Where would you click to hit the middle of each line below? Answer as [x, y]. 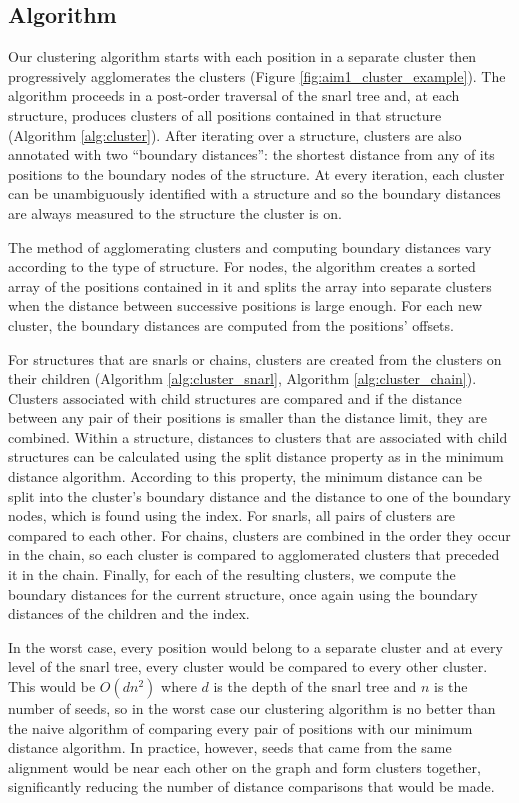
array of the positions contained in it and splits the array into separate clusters [250, 285]
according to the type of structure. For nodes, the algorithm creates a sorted [242, 266]
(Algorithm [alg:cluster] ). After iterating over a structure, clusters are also [235, 134]
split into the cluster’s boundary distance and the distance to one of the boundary [259, 495]
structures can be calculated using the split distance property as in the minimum [256, 456]
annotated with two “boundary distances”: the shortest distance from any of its [251, 154]
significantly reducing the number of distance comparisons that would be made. [251, 786]
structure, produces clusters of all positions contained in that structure [225, 114]
